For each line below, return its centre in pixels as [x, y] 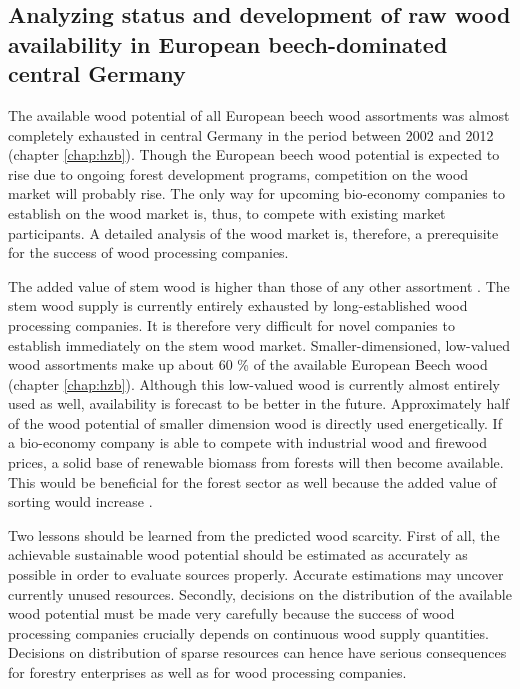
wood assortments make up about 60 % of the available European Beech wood [248, 364]
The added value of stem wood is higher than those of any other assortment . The [259, 285]
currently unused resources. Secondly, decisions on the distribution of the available [260, 593]
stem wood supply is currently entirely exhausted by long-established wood [238, 305]
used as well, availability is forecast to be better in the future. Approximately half [259, 403]
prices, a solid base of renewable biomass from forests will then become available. [256, 462]
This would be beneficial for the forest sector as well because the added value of [252, 481]
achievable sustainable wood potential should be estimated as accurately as [238, 554]
